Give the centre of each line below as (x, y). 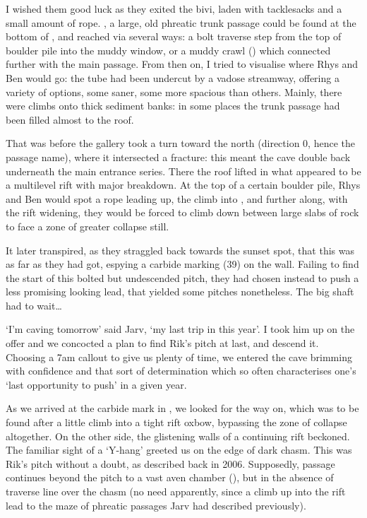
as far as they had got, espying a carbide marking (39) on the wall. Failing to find (182, 264)
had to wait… (34, 305)
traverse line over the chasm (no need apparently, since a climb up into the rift (176, 491)
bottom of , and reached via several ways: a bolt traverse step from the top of (174, 36)
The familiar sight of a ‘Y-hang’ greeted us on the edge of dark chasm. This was (179, 450)
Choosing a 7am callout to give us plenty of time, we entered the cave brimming (179, 357)
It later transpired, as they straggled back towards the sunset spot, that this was (180, 250)
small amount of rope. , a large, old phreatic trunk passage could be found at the (181, 22)
